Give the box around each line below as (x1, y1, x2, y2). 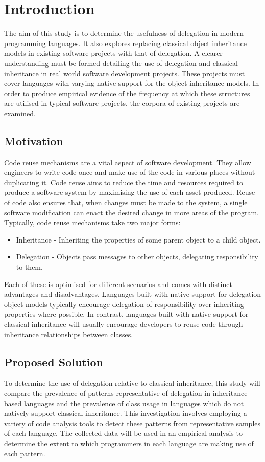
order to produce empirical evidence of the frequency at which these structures (4, 87, 250, 98)
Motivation (4, 133, 63, 148)
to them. (16, 261, 43, 272)
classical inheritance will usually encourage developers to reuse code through (4, 318, 243, 329)
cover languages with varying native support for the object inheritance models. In (4, 78, 259, 89)
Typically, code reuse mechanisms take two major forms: (4, 217, 181, 228)
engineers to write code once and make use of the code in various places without (4, 167, 255, 178)
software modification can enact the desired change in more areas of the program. (4, 207, 259, 217)
